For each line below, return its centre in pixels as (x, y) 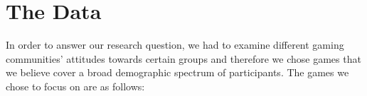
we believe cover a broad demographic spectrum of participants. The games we (177, 72)
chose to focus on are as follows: (75, 86)
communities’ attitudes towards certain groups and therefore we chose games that (183, 58)
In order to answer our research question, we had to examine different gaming (175, 45)
